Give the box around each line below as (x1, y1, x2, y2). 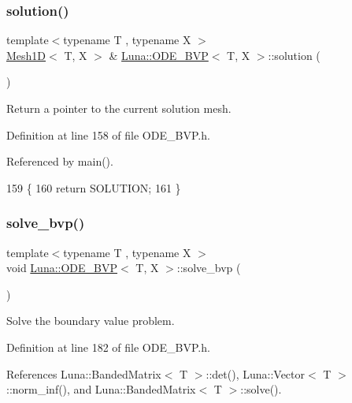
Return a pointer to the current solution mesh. (6, 100, 232, 116)
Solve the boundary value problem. (6, 312, 175, 329)
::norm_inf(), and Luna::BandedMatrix (6, 381, 196, 397)
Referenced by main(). (6, 153, 113, 170)
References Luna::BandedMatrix (6, 365, 161, 382)
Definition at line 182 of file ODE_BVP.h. (6, 338, 210, 355)
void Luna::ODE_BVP (6, 259, 118, 276)
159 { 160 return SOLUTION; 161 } (6, 179, 181, 196)
